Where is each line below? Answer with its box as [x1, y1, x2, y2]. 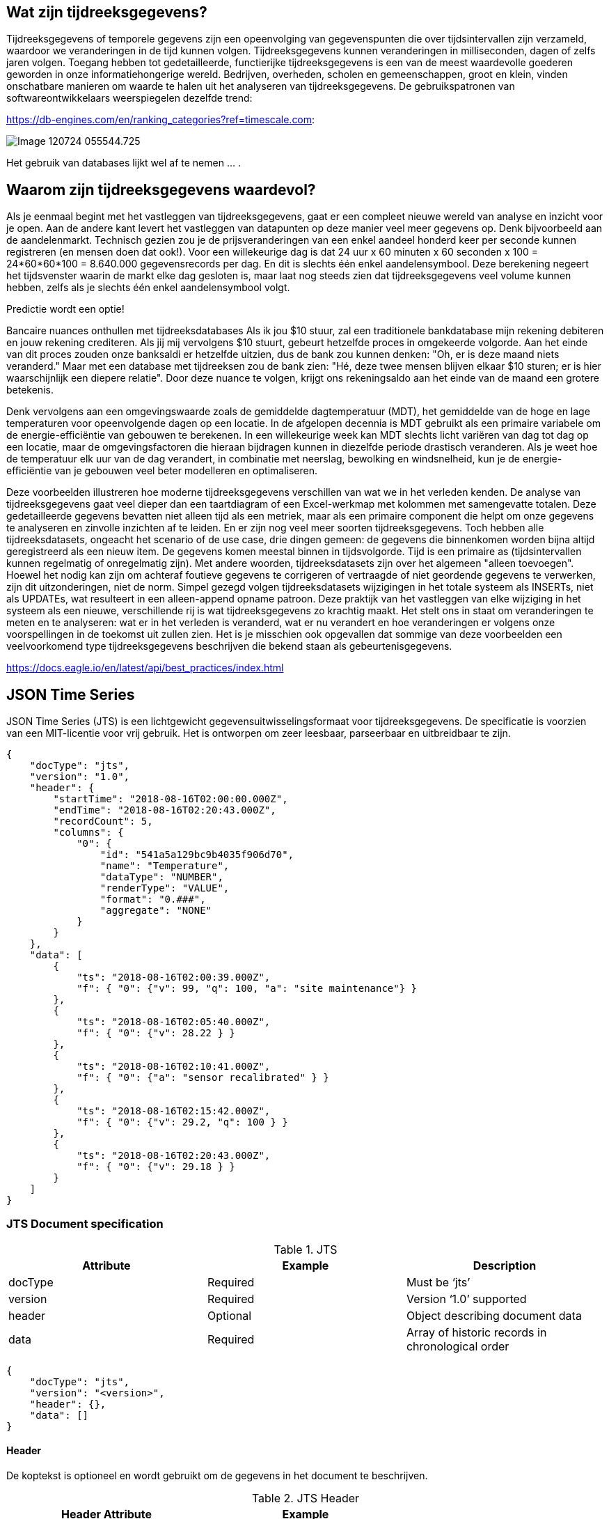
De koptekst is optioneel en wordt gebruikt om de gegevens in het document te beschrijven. [6, 1470, 428, 1482]
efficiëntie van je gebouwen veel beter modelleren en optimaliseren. [6, 465, 318, 477]
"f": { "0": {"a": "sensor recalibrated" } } [77, 1072, 329, 1084]
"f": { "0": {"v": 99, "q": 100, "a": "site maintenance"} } [77, 983, 418, 995]
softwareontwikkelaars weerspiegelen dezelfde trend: [6, 92, 253, 104]
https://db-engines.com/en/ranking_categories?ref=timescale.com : [6, 114, 315, 126]
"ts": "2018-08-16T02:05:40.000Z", [77, 1016, 271, 1028]
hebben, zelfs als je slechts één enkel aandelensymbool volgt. [6, 281, 290, 294]
